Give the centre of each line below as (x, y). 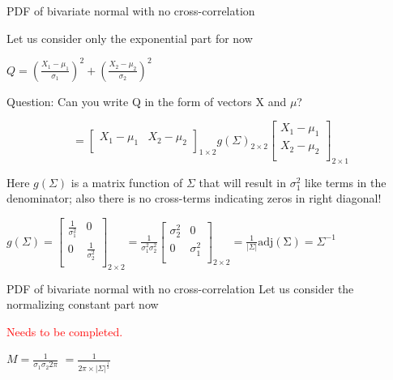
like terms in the (345, 182)
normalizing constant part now (83, 304)
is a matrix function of (127, 182)
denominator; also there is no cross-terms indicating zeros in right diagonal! (194, 198)
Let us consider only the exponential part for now (130, 38)
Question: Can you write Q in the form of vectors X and (147, 101)
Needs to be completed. (65, 331)
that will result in (242, 182)
